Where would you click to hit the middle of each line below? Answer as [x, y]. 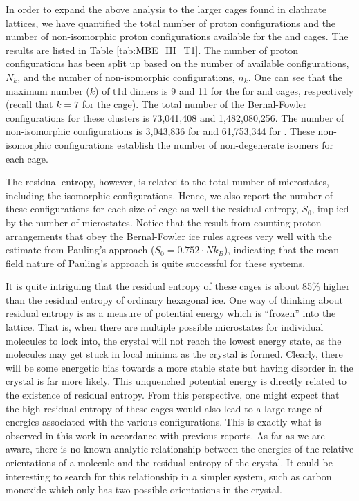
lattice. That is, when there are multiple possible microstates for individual [165, 327]
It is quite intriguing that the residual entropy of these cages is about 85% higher [178, 286]
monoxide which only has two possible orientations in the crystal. [144, 490]
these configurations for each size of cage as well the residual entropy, [152, 209]
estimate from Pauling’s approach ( [80, 249]
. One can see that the [295, 76]
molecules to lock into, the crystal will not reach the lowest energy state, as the [174, 340]
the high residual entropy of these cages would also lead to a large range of [164, 408]
